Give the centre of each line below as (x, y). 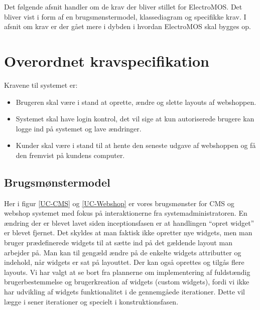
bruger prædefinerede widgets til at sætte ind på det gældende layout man (118, 243)
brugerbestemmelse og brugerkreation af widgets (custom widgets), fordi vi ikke (127, 282)
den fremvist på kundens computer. (70, 155)
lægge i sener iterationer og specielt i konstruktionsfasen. (91, 301)
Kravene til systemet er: (41, 85)
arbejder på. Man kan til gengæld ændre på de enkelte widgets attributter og (123, 252)
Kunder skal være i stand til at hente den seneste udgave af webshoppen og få (136, 145)
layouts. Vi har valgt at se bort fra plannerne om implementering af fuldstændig (127, 272)
